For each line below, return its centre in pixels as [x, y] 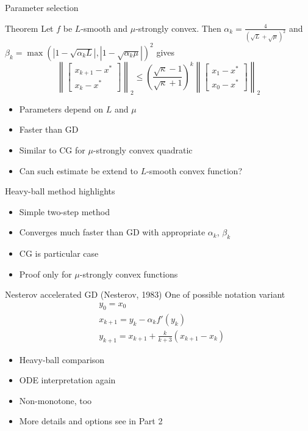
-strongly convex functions [129, 274]
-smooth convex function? [194, 170]
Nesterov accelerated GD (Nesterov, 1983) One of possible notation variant [145, 294]
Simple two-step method [65, 211]
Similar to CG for [52, 149]
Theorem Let [29, 28]
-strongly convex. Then [178, 28]
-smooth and [104, 28]
